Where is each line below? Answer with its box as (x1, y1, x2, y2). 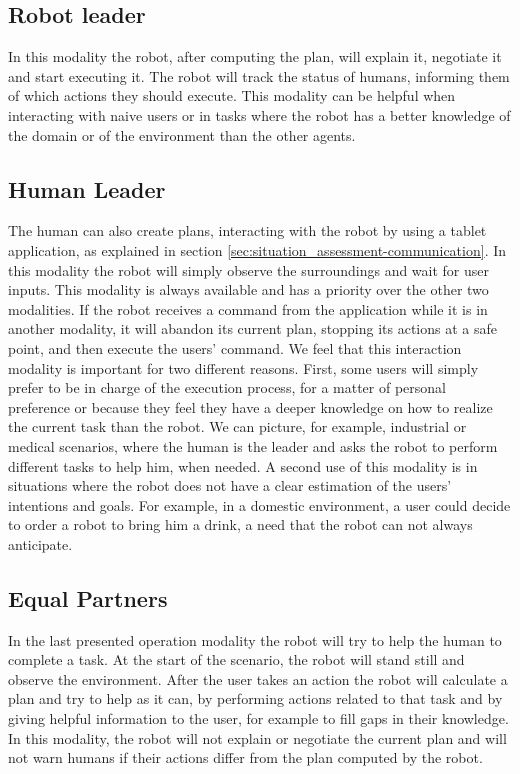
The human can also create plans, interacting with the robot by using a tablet (8, 220, 487, 241)
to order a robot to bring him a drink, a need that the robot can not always (8, 514, 473, 535)
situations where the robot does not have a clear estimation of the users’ (8, 475, 452, 496)
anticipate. (8, 533, 73, 554)
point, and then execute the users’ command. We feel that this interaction (8, 337, 462, 358)
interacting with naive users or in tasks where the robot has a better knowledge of (8, 104, 511, 125)
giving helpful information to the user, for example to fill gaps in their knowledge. (8, 708, 509, 729)
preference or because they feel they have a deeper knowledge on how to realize (8, 396, 493, 417)
